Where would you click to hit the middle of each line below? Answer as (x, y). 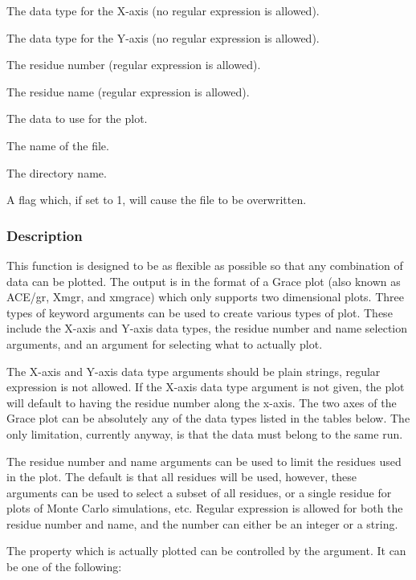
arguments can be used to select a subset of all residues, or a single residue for (199, 492)
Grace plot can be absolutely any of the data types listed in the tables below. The (208, 418)
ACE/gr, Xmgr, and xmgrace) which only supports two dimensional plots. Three (205, 297)
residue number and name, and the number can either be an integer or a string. (202, 523)
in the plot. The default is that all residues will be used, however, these (182, 477)
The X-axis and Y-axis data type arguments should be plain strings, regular (194, 371)
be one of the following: (64, 567)
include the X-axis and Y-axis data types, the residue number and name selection (207, 328)
